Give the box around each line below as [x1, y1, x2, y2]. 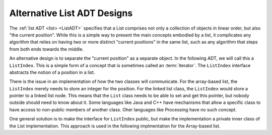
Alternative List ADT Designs [9, 8, 133, 19]
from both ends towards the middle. [9, 46, 84, 52]
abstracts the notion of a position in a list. [9, 69, 95, 75]
